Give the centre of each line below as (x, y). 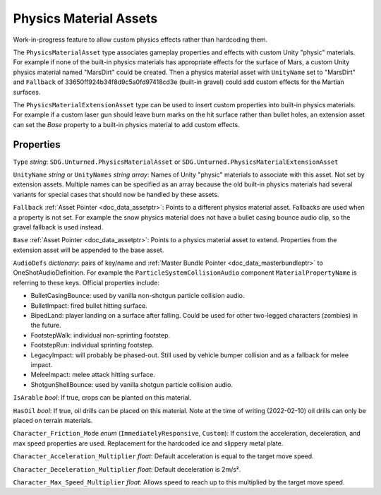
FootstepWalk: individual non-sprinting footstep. (101, 335)
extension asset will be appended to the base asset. (89, 250)
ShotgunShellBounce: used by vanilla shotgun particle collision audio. (132, 384)
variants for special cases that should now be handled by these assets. (116, 194)
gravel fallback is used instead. (58, 227)
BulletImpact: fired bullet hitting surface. (89, 305)
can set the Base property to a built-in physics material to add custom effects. (126, 124)
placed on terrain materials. (53, 420)
